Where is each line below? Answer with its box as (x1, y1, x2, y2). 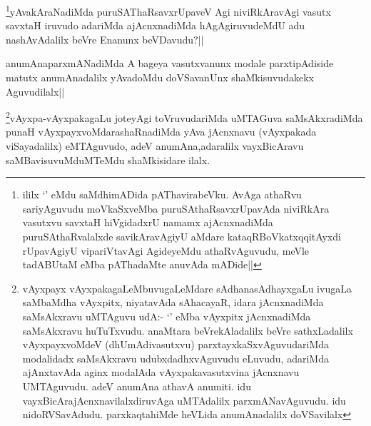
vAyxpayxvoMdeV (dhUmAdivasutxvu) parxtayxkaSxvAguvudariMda (22, 337, 330, 352)
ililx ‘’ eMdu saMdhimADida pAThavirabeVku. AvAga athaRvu (22, 187, 302, 202)
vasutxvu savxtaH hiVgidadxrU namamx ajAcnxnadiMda (22, 215, 273, 230)
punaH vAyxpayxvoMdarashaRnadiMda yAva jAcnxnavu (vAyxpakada (6, 124, 317, 139)
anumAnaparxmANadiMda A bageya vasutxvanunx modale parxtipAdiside (6, 56, 334, 71)
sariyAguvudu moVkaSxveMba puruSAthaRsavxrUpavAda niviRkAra (22, 201, 330, 215)
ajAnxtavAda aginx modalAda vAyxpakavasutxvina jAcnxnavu (22, 365, 300, 380)
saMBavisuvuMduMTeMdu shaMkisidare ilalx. (6, 152, 210, 167)
